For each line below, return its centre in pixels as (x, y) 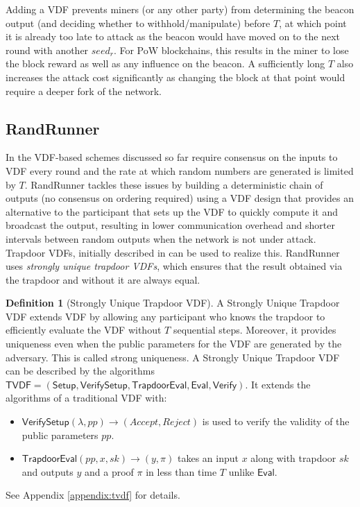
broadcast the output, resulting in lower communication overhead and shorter (170, 225)
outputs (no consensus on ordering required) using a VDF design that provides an (180, 198)
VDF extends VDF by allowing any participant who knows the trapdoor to (165, 316)
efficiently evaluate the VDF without (84, 330)
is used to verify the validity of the (276, 421)
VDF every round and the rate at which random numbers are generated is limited (180, 170)
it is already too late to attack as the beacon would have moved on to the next (173, 36)
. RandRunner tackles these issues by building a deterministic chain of (174, 184)
